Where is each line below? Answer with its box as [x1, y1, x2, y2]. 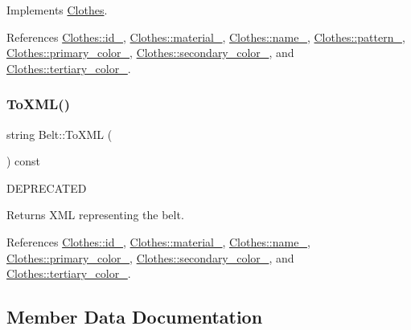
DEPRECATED [6, 179, 87, 196]
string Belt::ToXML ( [6, 125, 113, 142]
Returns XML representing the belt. [6, 206, 184, 223]
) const [6, 153, 41, 169]
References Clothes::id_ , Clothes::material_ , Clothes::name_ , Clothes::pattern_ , [6, 28, 405, 45]
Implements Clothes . [6, 2, 108, 18]
